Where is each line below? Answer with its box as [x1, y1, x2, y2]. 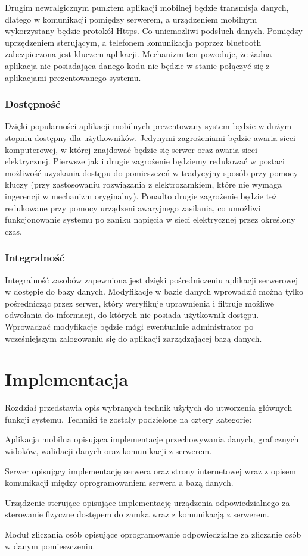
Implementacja [5, 367, 129, 391]
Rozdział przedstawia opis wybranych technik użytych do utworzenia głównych [5, 401, 293, 414]
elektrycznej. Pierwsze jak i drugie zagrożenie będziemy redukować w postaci [5, 155, 285, 167]
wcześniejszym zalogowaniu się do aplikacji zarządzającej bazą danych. [5, 332, 262, 344]
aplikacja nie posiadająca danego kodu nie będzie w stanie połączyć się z [5, 59, 270, 71]
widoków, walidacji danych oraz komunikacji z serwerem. [5, 445, 212, 457]
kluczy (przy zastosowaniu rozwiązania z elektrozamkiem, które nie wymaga [5, 178, 282, 190]
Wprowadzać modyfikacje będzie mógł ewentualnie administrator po [5, 320, 254, 332]
